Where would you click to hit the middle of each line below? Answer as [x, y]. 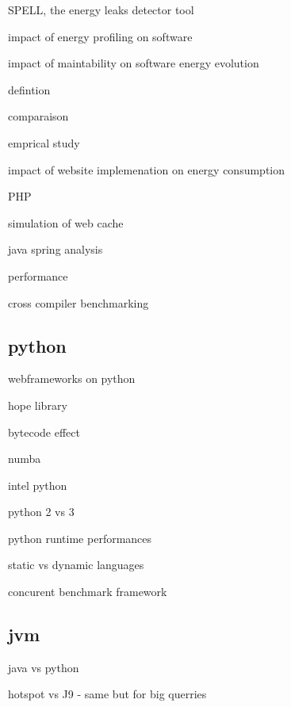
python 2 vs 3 [41, 512]
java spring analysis [56, 249]
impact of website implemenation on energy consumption [147, 169]
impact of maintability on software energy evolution [134, 63]
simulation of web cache [66, 222]
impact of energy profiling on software [100, 36]
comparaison [38, 116]
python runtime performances [80, 538]
